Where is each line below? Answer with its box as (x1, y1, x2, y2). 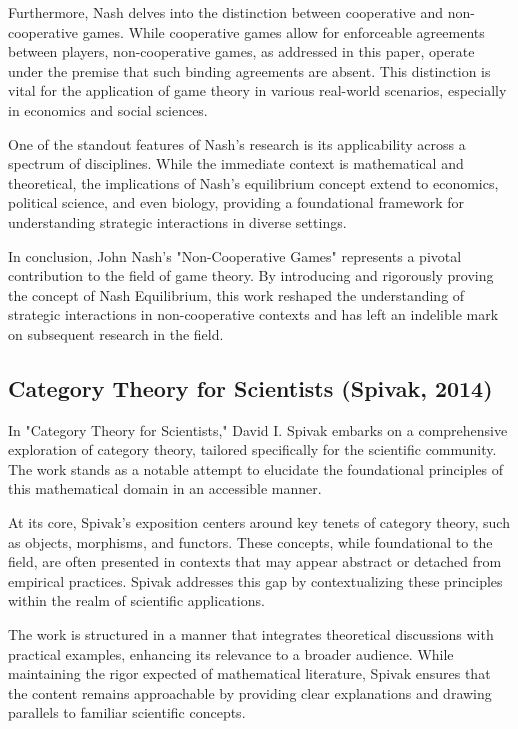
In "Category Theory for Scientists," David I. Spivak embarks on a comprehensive (8, 419, 508, 440)
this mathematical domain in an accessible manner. (8, 478, 322, 499)
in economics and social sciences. (8, 99, 208, 120)
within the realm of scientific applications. (8, 590, 265, 611)
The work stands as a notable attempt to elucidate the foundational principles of (8, 458, 504, 479)
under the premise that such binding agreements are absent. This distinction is (8, 60, 491, 81)
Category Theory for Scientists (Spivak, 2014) (8, 372, 493, 403)
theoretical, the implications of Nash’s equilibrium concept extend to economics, (8, 172, 499, 193)
